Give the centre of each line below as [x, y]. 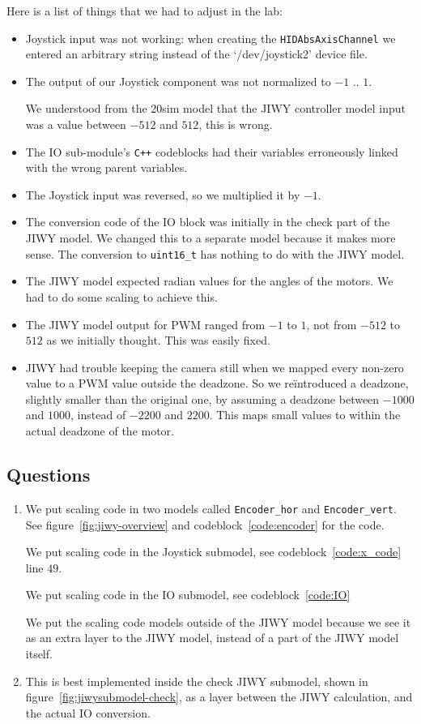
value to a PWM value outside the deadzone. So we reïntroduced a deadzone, [217, 383]
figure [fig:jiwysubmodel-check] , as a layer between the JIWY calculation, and [219, 697]
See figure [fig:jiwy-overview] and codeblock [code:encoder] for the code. [205, 524]
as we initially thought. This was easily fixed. [158, 340]
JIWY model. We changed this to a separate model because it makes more [210, 238]
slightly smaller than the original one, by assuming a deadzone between [202, 398]
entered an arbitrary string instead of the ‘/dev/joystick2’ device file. [196, 54]
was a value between [76, 124]
